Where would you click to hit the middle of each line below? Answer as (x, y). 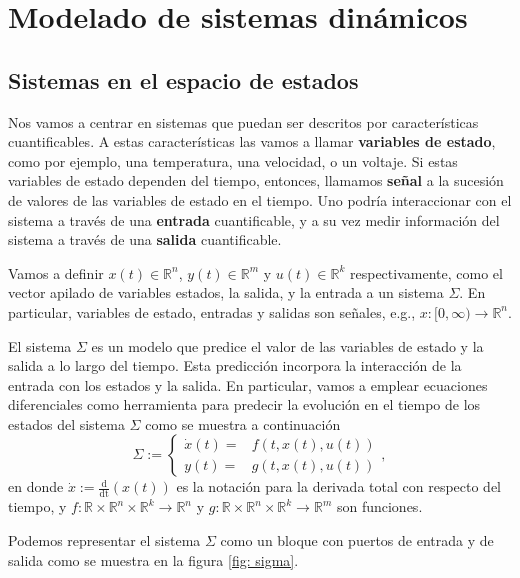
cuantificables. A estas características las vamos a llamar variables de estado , (252, 141)
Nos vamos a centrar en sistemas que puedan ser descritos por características (243, 121)
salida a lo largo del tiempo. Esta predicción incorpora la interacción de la (235, 365)
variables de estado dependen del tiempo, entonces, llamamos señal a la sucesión (256, 180)
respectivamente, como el (426, 272)
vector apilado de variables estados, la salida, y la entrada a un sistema (226, 292)
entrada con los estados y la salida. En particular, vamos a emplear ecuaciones (248, 384)
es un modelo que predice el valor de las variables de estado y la (287, 345)
